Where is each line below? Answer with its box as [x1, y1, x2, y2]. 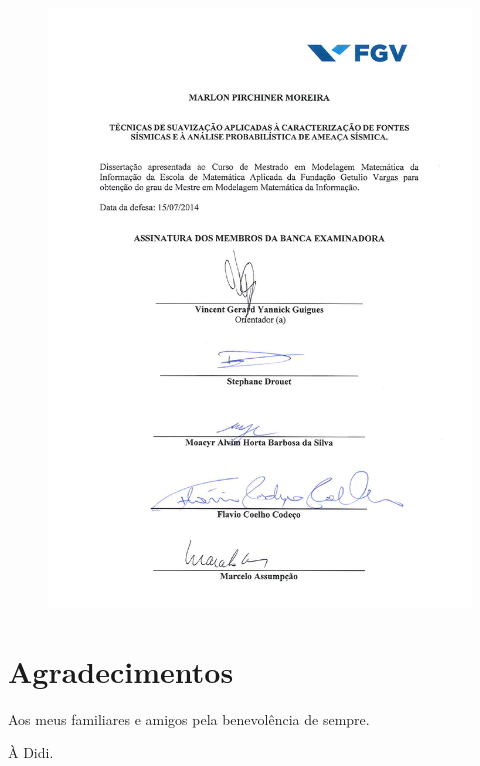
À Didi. [8, 742, 54, 763]
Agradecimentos [8, 650, 234, 691]
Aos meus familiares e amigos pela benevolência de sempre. [8, 708, 370, 729]
